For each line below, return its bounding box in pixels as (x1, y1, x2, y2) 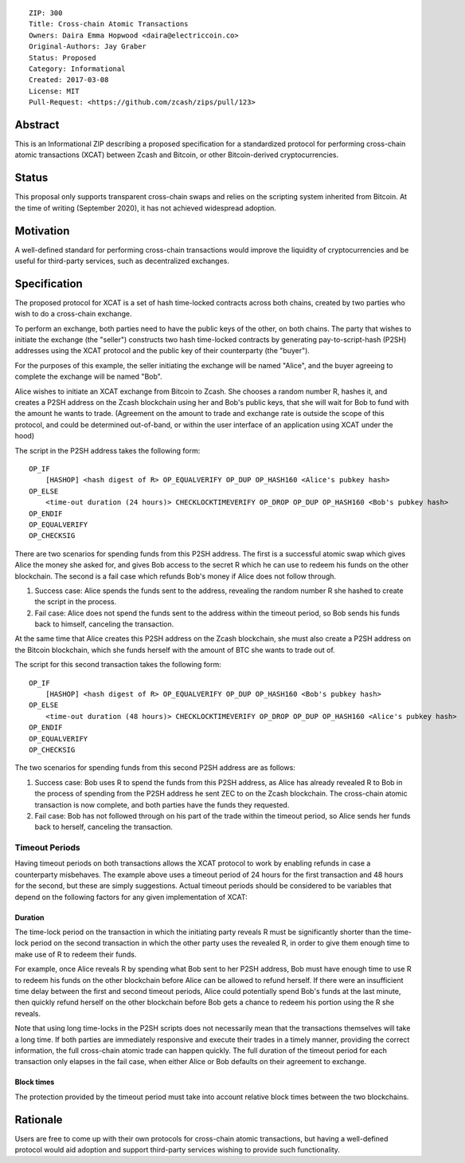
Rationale (14, 1113, 63, 1126)
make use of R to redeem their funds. (14, 949, 137, 959)
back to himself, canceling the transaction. (34, 619, 174, 629)
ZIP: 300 (29, 9, 63, 18)
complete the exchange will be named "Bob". (14, 371, 162, 382)
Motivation (14, 224, 70, 238)
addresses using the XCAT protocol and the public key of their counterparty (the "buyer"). (14, 346, 311, 356)
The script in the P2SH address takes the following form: (14, 446, 201, 455)
